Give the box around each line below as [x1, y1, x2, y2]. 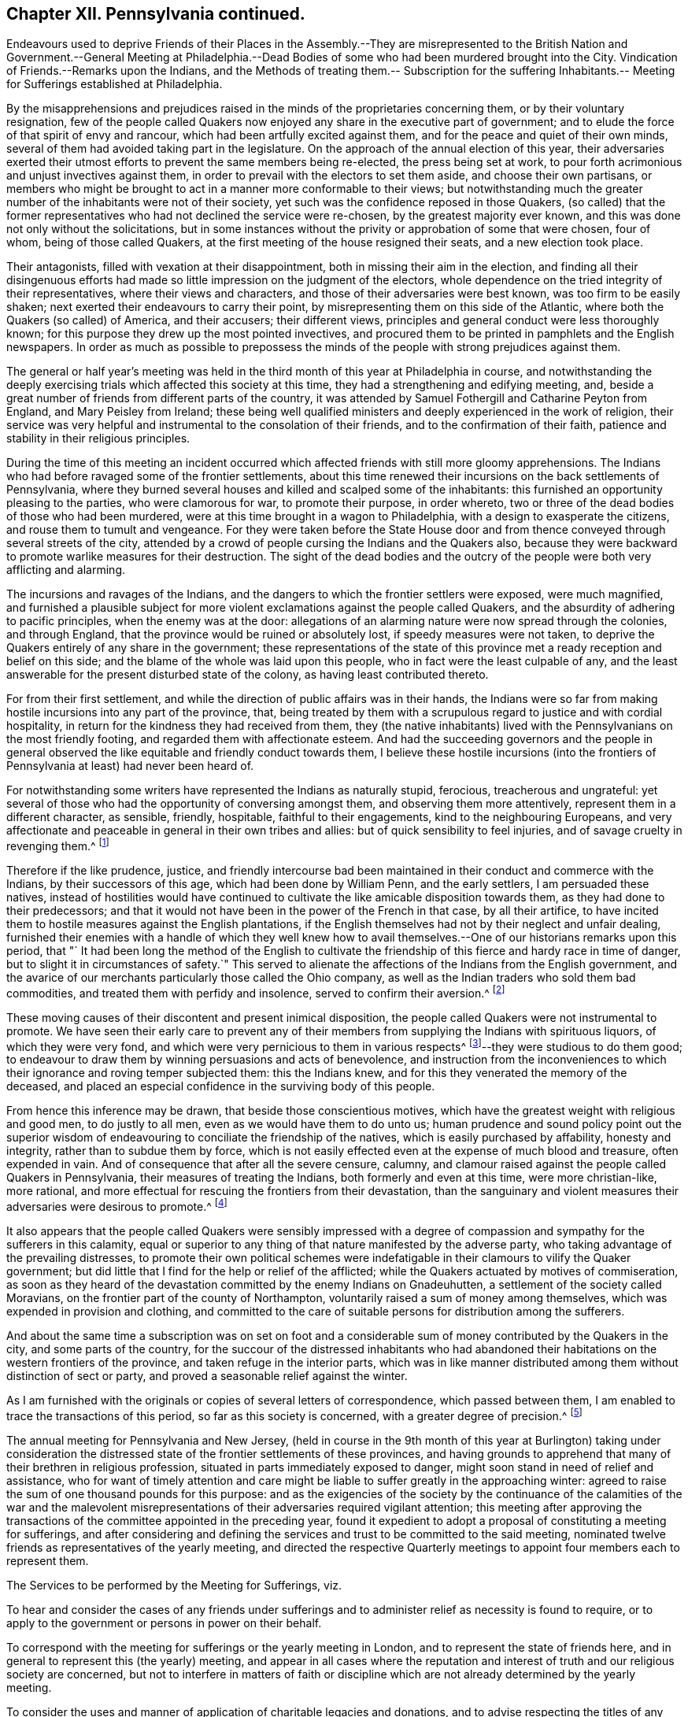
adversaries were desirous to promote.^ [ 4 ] [6, 1197, 227, 1214]
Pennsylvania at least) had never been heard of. [6, 759, 254, 773]
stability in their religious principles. [6, 431, 190, 446]
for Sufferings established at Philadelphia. [6, 77, 223, 91]
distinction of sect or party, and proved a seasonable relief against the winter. [6, 1369, 408, 1383]
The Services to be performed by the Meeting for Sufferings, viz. [6, 1578, 342, 1592]
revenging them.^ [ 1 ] [6, 837, 109, 853]
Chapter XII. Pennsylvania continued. [6, 4, 305, 24]
